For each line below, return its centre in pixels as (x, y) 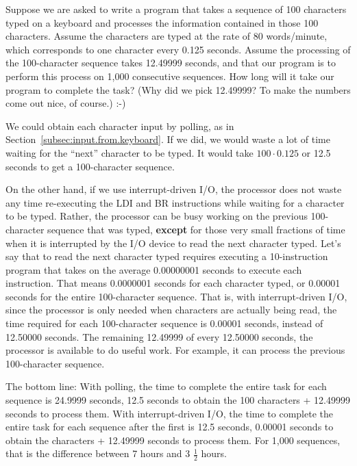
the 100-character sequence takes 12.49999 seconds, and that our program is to (171, 63)
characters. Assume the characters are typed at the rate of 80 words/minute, (167, 36)
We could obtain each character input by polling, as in (120, 126)
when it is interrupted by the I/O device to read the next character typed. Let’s (173, 243)
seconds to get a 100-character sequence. (90, 166)
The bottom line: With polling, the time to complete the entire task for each (166, 386)
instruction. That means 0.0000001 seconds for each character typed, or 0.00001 (173, 283)
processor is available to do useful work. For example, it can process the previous (175, 350)
